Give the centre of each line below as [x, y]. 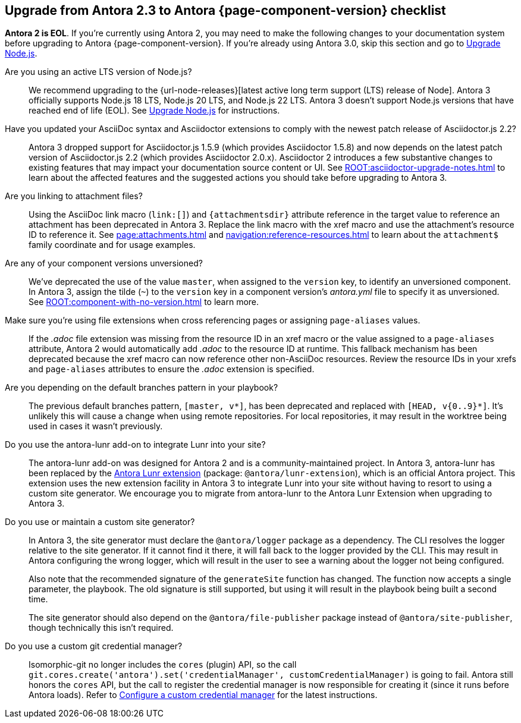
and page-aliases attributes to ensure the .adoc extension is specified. [172, 369]
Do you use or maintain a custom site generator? [100, 522]
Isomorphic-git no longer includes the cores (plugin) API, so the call [163, 665]
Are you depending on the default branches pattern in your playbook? [142, 388]
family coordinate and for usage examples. [112, 245]
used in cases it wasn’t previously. [96, 426]
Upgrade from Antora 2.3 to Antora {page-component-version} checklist [225, 10]
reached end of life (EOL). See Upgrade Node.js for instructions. [154, 111]
